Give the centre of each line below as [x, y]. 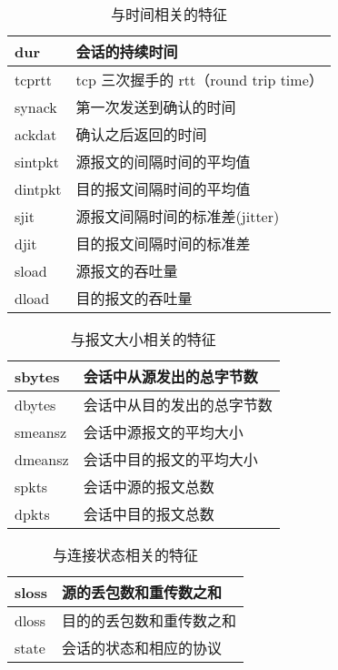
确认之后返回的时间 [141, 134]
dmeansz [42, 459]
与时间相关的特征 [169, 14]
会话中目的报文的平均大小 [170, 459]
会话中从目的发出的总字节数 [178, 405]
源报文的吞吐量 [127, 271]
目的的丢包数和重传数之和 [149, 620]
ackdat [36, 134]
